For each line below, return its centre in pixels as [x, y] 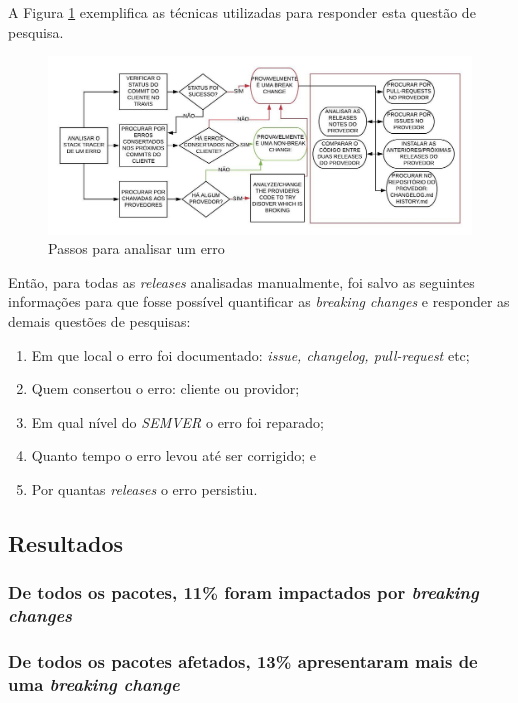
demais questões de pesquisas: [99, 321]
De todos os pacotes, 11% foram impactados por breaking [243, 592]
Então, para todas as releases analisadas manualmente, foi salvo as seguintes [241, 281]
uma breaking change [94, 683]
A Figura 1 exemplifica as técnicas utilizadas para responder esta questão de [242, 12]
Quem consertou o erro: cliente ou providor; [165, 388]
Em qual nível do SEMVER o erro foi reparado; [177, 421]
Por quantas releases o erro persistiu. [144, 488]
